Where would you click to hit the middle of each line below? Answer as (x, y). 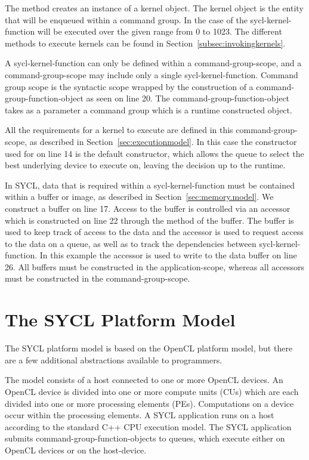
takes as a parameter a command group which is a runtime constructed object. (149, 109)
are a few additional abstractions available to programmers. (114, 359)
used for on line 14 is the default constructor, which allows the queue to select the (154, 153)
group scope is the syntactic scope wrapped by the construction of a (129, 86)
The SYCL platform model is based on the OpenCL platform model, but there (149, 348)
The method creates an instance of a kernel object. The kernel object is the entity (154, 8)
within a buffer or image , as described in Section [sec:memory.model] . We (139, 197)
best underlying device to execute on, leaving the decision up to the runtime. (145, 165)
